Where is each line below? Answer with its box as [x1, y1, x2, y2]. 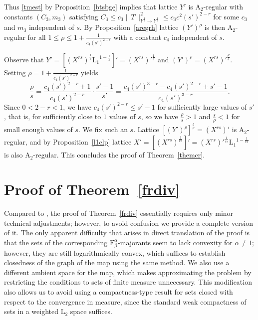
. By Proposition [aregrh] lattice [79, 22, 179, 32]
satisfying [69, 11, 98, 21]
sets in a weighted [4, 306, 59, 317]
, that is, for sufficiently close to [4, 111, 101, 122]
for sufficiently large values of [157, 101, 247, 112]
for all [27, 31, 46, 42]
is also [4, 150, 23, 160]
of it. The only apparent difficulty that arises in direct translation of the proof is [4, 227, 250, 238]
